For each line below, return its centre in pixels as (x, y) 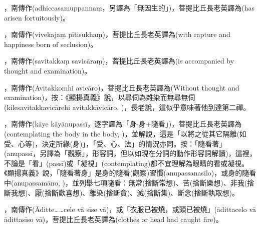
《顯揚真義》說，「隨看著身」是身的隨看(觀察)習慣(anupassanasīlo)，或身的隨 (127, 173)
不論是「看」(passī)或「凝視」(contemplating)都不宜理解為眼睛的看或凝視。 (126, 163)
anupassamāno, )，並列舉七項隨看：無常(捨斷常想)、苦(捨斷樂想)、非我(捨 (134, 182)
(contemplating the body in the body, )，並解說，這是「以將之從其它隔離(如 (125, 133)
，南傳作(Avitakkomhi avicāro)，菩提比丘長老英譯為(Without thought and (122, 87)
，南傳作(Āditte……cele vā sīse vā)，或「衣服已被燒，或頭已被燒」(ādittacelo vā (130, 209)
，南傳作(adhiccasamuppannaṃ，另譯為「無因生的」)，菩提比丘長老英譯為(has (129, 7)
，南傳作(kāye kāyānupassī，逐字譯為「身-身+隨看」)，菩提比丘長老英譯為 (123, 124)
